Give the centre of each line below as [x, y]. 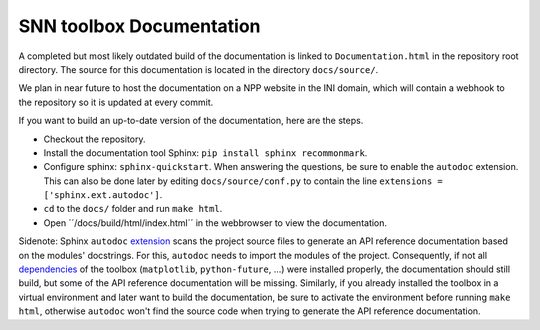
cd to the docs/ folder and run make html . [133, 209]
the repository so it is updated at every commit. [116, 102]
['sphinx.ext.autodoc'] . [103, 195]
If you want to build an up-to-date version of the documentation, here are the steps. [191, 121]
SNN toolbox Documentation [139, 26]
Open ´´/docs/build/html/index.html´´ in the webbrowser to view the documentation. [215, 222]
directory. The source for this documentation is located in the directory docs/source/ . [198, 69]
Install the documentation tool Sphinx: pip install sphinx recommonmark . [205, 152]
